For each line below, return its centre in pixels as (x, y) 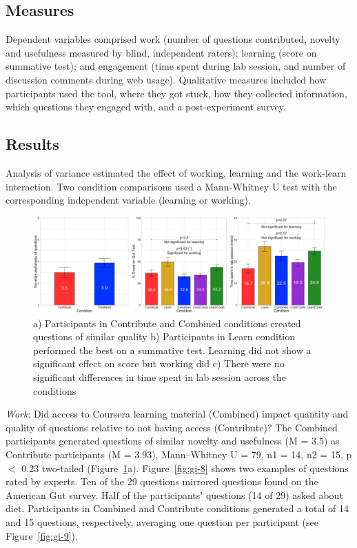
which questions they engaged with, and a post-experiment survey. (146, 107)
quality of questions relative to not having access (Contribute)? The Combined (172, 427)
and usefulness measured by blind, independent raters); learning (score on (161, 52)
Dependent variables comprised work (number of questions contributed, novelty (173, 39)
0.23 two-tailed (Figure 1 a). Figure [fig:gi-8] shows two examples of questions (185, 468)
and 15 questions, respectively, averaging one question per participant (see (162, 522)
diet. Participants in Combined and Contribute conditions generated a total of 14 (177, 508)
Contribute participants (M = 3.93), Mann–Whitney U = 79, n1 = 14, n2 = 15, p (179, 454)
